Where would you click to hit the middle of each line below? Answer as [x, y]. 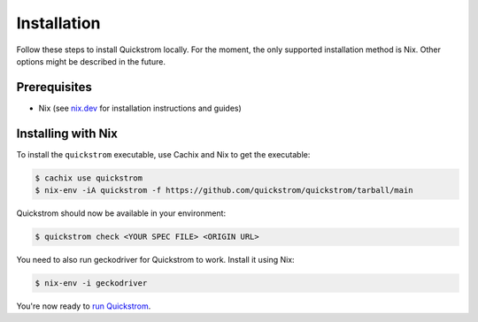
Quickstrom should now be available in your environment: [121, 213]
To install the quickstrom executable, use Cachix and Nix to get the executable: [163, 154]
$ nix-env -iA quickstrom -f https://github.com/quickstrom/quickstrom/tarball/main [224, 191]
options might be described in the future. [91, 61]
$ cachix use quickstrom [89, 178]
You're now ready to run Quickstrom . [84, 306]
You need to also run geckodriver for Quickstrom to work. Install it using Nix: [156, 260]
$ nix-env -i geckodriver [91, 284]
